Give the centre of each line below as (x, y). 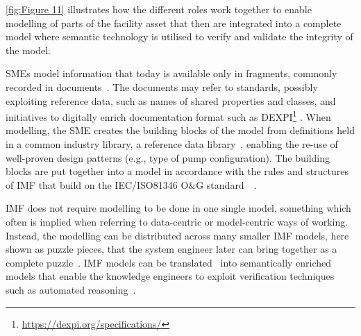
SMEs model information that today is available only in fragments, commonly (171, 73)
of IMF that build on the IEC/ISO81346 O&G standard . (131, 184)
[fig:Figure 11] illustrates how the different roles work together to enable (159, 9)
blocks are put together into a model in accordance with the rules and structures (177, 171)
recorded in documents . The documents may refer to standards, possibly (162, 86)
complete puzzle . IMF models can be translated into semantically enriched (169, 262)
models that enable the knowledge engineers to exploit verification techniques (170, 276)
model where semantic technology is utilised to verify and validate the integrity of (179, 36)
